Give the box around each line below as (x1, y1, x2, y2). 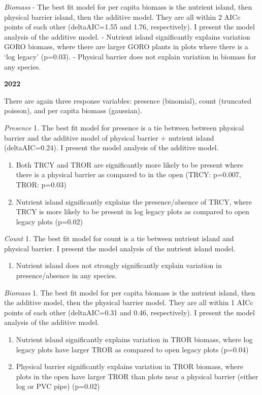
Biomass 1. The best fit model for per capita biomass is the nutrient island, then (4, 287, 255, 298)
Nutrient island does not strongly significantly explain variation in (16, 260, 222, 271)
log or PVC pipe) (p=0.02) (16, 381, 100, 391)
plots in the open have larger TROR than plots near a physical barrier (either (16, 371, 258, 381)
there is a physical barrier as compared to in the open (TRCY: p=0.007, (16, 169, 241, 180)
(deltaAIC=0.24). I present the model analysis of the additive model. (4, 142, 219, 153)
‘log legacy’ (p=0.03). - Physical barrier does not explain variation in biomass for (4, 51, 256, 61)
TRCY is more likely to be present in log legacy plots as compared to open (16, 206, 249, 217)
